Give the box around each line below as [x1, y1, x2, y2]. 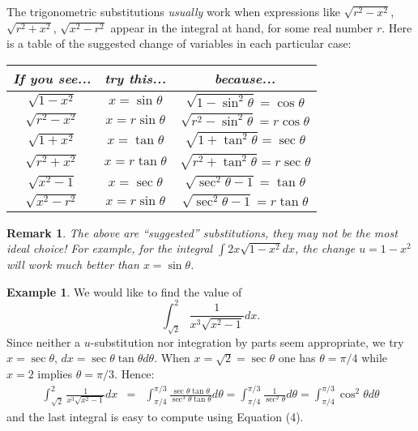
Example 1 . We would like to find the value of [6, 283, 242, 300]
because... [214, 68, 276, 87]
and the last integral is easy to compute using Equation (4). [6, 408, 304, 425]
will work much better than [6, 256, 139, 273]
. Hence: [114, 365, 155, 382]
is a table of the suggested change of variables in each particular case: [6, 35, 352, 52]
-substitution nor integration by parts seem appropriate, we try [90, 333, 404, 350]
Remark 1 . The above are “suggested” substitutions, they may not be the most [6, 224, 398, 241]
